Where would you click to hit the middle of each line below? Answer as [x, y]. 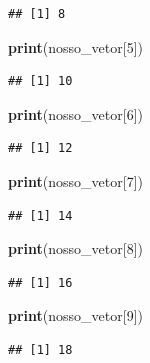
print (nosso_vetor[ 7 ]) [75, 180]
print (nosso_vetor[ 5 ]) [75, 46]
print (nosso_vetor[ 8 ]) [75, 248]
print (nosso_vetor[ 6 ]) [75, 113]
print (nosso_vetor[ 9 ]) [75, 315]
